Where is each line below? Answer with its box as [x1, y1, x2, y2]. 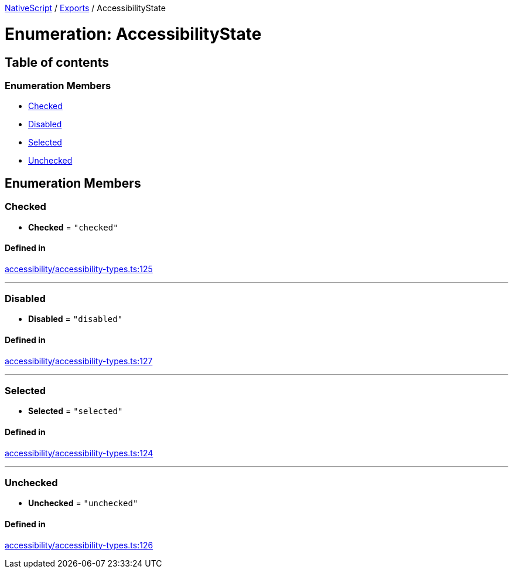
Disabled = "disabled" [28, 314, 123, 324]
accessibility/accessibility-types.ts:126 [5, 540, 153, 550]
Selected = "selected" [28, 406, 123, 416]
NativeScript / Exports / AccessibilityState [5, 3, 166, 13]
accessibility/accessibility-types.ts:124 [5, 447, 153, 458]
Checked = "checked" [28, 222, 118, 232]
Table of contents [5, 55, 109, 70]
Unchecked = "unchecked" [28, 498, 138, 508]
